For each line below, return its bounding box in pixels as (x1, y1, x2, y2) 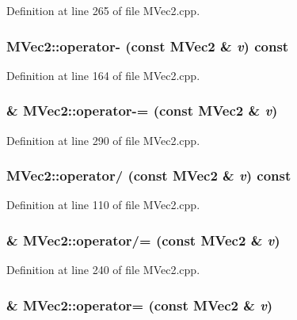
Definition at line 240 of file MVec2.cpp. (6, 261, 200, 278)
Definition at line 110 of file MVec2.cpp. (6, 196, 200, 213)
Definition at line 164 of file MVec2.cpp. (6, 67, 200, 83)
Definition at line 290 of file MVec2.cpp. (6, 131, 200, 148)
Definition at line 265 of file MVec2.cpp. (6, 2, 200, 18)
